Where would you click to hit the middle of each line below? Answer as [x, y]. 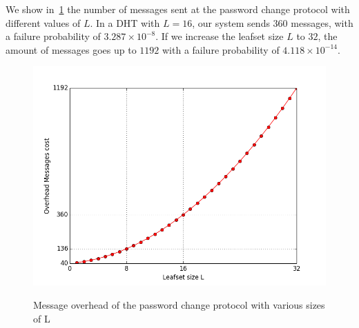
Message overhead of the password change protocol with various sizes [179, 304]
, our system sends [231, 22]
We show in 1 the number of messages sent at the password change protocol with [178, 9]
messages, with [322, 22]
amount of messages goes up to [71, 49]
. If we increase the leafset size [220, 36]
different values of [43, 22]
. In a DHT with [125, 22]
